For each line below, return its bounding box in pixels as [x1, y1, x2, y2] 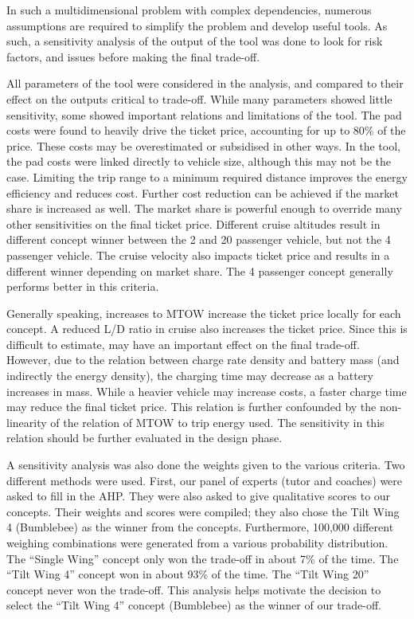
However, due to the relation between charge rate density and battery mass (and [6, 351, 400, 368]
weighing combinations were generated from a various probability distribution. [6, 535, 389, 550]
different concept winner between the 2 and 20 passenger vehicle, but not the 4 [6, 231, 391, 248]
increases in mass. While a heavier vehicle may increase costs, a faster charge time [6, 382, 407, 399]
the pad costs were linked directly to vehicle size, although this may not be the [6, 153, 391, 170]
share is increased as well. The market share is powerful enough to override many [6, 200, 402, 217]
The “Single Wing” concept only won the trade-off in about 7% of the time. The [6, 550, 399, 566]
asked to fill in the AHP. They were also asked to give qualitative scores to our [6, 488, 391, 504]
